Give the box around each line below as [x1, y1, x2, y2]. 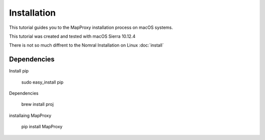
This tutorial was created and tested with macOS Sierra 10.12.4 [9, 33, 136, 39]
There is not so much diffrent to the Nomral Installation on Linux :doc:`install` [9, 42, 164, 48]
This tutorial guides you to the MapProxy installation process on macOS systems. [9, 24, 173, 30]
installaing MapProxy [9, 113, 52, 118]
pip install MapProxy [21, 124, 63, 130]
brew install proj [21, 101, 54, 107]
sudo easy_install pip [21, 79, 64, 85]
